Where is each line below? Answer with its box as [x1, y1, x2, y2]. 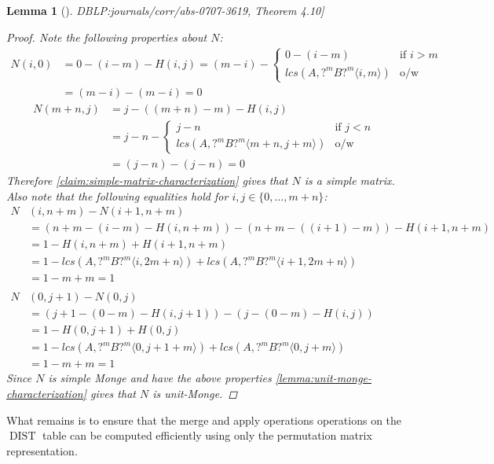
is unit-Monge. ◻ [152, 385, 238, 402]
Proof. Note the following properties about [6, 28, 207, 45]
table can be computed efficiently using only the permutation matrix [42, 427, 372, 444]
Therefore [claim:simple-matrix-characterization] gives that [6, 171, 288, 188]
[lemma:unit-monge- [275, 370, 372, 386]
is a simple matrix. [304, 171, 395, 188]
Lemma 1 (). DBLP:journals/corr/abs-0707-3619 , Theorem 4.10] [6, 2, 324, 18]
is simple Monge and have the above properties [48, 370, 272, 386]
